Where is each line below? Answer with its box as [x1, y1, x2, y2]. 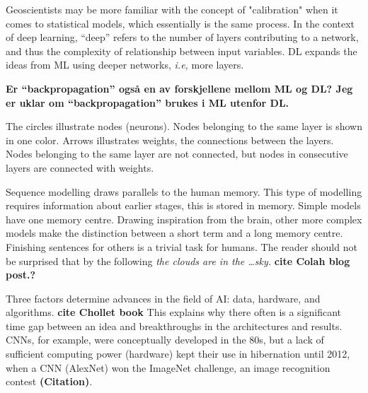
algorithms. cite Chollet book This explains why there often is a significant [6, 305, 342, 319]
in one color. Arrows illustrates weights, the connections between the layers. [6, 132, 334, 147]
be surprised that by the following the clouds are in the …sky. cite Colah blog [6, 253, 350, 268]
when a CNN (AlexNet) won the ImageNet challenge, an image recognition [6, 360, 330, 375]
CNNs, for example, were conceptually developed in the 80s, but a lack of [6, 332, 324, 347]
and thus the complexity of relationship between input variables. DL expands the [6, 43, 357, 58]
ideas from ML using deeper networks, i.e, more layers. [6, 57, 244, 72]
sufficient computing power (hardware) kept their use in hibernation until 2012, [6, 346, 350, 361]
